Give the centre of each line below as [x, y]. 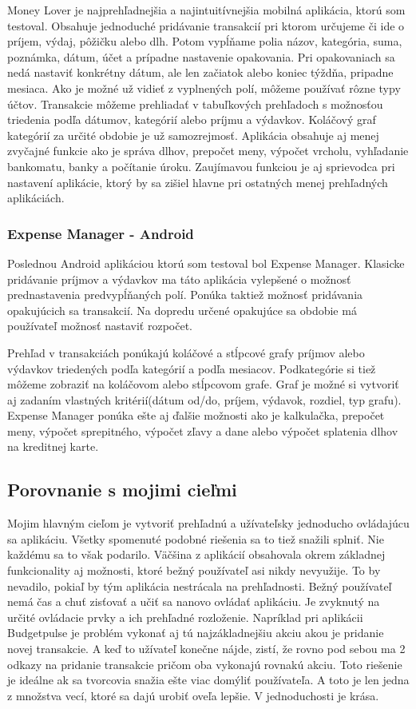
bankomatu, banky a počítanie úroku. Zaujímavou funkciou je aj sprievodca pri [201, 166]
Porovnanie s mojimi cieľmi [122, 490]
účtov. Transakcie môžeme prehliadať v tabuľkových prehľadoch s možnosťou [195, 104]
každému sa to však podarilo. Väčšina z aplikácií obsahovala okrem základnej [196, 554]
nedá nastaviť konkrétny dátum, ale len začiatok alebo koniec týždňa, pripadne [200, 72]
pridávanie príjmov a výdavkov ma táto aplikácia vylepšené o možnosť [179, 279]
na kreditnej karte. [53, 446]
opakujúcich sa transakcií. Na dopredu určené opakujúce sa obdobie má [182, 310]
